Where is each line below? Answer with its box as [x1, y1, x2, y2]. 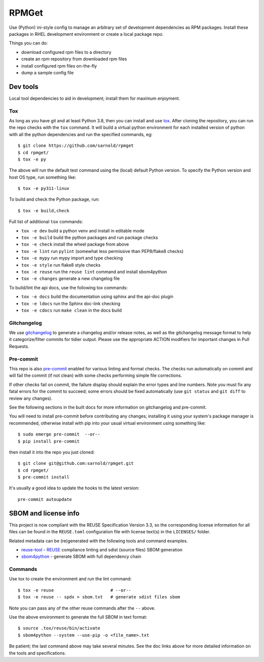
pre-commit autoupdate [18, 497, 72, 502]
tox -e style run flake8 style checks [21, 262, 101, 268]
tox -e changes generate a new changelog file [21, 275, 120, 281]
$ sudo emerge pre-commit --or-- [18, 432, 100, 437]
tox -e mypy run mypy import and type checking [21, 255, 123, 261]
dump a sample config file [21, 69, 74, 75]
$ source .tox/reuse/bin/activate [18, 625, 100, 631]
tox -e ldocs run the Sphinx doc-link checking [21, 300, 121, 306]
